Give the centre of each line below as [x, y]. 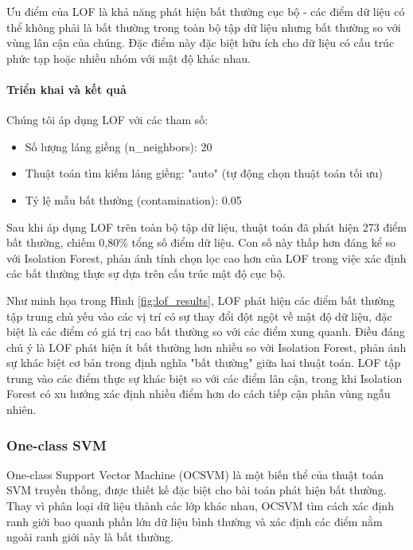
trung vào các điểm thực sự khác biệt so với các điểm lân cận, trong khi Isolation [205, 378]
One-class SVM [56, 445]
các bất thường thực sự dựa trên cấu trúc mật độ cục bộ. [146, 273]
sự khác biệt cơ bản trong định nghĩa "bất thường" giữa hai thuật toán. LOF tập [204, 363]
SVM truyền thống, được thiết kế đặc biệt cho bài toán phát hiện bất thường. [197, 490]
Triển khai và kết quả [66, 89]
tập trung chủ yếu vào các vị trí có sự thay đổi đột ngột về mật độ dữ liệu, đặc [199, 316]
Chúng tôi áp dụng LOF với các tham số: [107, 120]
